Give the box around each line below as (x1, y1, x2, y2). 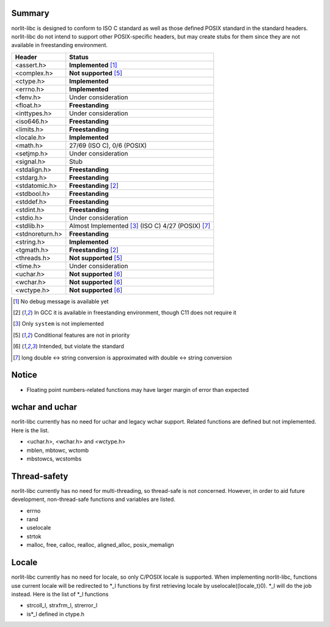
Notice (11, 370, 38, 380)
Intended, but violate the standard (38, 343, 125, 350)
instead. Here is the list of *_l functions (11, 590, 109, 598)
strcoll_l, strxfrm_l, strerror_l (26, 602, 98, 609)
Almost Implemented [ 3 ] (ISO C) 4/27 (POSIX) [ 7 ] (69, 221, 211, 230)
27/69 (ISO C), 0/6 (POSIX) (69, 141, 147, 149)
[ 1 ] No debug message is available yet (13, 298, 109, 305)
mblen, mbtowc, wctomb (26, 446, 89, 454)
